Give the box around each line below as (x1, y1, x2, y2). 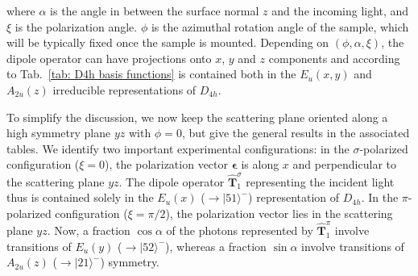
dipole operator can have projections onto (6, 49, 212, 66)
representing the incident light (246, 173, 395, 190)
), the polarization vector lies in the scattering (165, 204, 393, 221)
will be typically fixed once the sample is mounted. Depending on (6, 34, 329, 51)
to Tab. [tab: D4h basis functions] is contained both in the (6, 65, 296, 82)
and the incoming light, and (271, 2, 409, 19)
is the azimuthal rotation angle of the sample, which (151, 18, 409, 35)
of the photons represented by (166, 222, 313, 239)
